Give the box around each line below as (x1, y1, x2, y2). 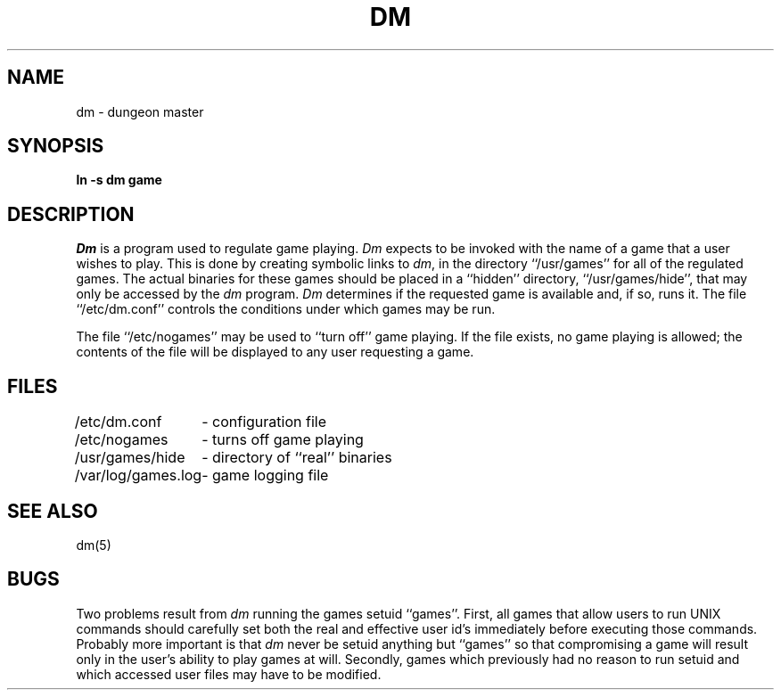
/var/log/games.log (74, 466, 202, 485)
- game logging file (201, 466, 329, 485)
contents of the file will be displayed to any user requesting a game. (76, 344, 474, 360)
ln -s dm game (76, 172, 162, 188)
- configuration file (201, 413, 326, 431)
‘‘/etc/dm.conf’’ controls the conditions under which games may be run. (76, 301, 496, 317)
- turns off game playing (201, 430, 364, 449)
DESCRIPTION (7, 202, 135, 225)
